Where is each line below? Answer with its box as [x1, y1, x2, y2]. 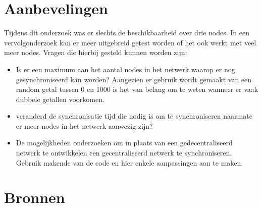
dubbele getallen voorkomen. [16, 93, 104, 104]
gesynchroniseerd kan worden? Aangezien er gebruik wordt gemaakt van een [16, 74, 252, 84]
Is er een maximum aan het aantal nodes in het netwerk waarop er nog [16, 64, 235, 74]
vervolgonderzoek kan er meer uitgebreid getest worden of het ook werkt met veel [4, 37, 256, 47]
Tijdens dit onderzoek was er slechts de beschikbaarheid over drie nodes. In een [4, 27, 249, 38]
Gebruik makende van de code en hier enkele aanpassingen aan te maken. [16, 157, 243, 168]
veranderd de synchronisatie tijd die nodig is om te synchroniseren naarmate [16, 111, 252, 121]
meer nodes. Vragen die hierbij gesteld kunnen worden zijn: [4, 47, 187, 58]
